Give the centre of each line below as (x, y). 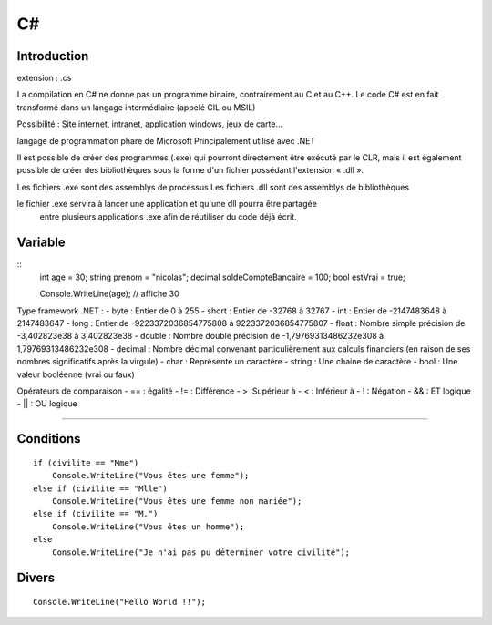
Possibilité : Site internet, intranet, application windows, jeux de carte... (149, 124)
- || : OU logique (47, 404)
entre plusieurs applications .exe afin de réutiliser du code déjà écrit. (168, 216)
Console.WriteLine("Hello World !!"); (120, 602)
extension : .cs (44, 78)
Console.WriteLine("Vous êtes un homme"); (148, 527)
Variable (41, 243)
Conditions (49, 439)
